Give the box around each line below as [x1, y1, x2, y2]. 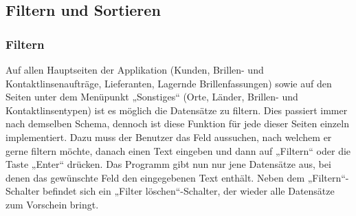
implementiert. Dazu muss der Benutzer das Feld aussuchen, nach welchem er [5, 129, 332, 144]
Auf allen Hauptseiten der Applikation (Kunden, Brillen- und [5, 63, 264, 76]
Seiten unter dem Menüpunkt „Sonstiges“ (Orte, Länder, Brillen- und [5, 89, 298, 104]
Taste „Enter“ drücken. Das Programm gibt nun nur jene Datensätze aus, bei [5, 157, 331, 171]
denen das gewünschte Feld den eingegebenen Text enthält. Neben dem [5, 170, 305, 184]
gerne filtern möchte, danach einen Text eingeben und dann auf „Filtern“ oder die [5, 143, 351, 158]
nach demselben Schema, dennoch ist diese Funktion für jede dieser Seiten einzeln [5, 116, 349, 131]
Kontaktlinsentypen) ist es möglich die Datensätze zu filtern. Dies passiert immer [5, 102, 348, 117]
